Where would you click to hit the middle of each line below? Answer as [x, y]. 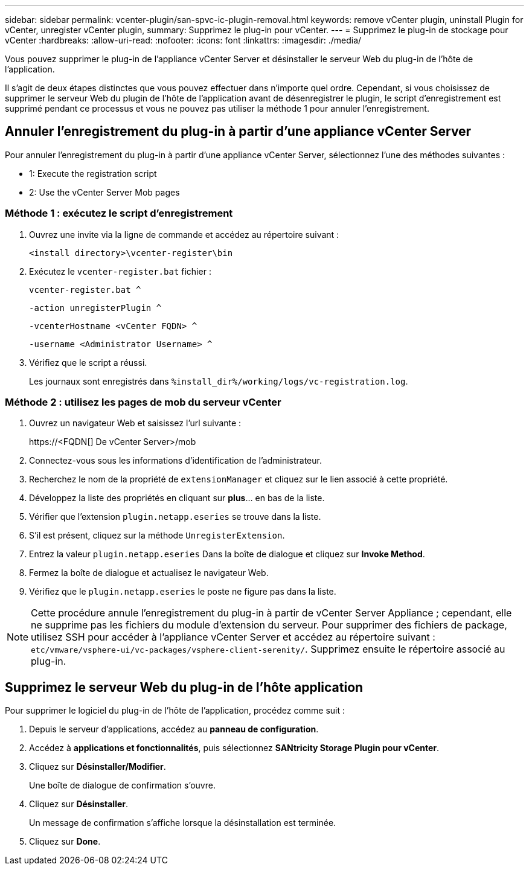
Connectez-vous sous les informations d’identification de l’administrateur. [175, 461]
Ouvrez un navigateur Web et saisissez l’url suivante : [135, 423]
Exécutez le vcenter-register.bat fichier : [120, 271]
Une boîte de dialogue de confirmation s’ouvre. [122, 785]
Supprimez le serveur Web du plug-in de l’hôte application [184, 687]
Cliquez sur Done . [65, 842]
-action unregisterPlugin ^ [95, 308]
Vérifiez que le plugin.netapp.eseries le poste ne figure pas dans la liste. [183, 592]
